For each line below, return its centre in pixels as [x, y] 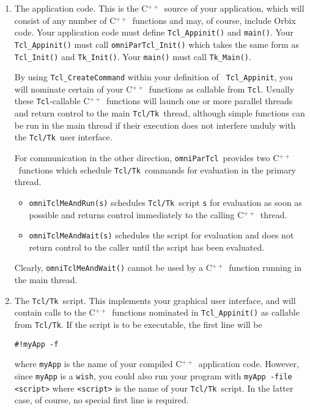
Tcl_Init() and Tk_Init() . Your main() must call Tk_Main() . [133, 56]
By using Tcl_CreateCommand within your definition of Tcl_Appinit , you [153, 77]
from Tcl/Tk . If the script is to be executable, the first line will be [138, 324]
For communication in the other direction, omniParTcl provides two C [147, 158]
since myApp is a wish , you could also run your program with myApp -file [153, 375]
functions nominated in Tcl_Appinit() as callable [206, 312]
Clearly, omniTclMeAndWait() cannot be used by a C [113, 268]
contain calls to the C [55, 312]
